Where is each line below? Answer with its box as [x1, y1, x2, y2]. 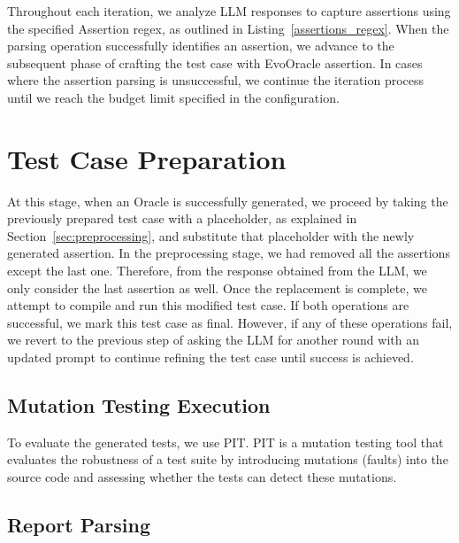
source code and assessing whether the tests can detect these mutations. [7, 468, 397, 486]
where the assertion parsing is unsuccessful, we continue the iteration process [7, 71, 425, 89]
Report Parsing [7, 511, 150, 538]
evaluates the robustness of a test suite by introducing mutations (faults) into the [7, 450, 448, 469]
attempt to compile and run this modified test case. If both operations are [7, 296, 409, 314]
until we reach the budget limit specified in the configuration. [7, 88, 340, 106]
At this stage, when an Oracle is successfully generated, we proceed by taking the [7, 191, 448, 210]
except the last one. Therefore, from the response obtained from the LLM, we [7, 261, 427, 280]
